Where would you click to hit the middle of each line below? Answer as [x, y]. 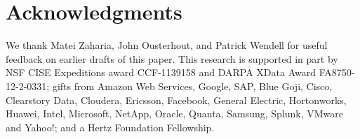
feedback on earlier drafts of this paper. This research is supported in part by [172, 58]
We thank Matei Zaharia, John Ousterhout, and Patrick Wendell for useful [167, 45]
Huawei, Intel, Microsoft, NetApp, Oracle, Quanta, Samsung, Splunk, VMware [174, 114]
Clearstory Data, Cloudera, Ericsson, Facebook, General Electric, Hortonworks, [176, 100]
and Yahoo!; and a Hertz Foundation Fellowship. [110, 127]
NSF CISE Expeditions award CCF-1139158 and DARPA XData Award [161, 72]
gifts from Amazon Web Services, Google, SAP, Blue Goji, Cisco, [192, 86]
